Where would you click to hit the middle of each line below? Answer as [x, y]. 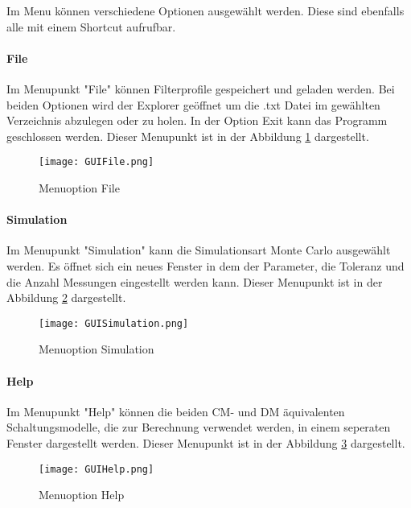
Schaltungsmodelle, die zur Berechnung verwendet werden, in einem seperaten [199, 427]
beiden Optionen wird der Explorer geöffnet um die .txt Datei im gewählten [193, 104]
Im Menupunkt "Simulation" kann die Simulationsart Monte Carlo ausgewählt [199, 250]
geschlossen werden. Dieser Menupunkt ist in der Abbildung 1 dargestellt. [188, 136]
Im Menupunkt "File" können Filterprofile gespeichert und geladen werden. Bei [201, 88]
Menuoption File [79, 188]
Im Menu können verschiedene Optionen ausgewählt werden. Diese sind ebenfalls [205, 10]
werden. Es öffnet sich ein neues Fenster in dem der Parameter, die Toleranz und [205, 266]
